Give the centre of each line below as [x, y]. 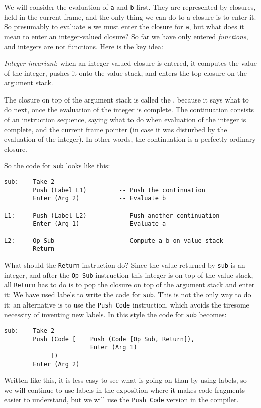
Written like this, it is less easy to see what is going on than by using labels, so [125, 380]
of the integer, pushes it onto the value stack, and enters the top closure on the [125, 73]
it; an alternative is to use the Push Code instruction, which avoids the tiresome [127, 304]
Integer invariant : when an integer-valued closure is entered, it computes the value [130, 63]
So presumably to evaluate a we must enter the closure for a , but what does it [124, 26]
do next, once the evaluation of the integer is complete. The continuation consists [129, 109]
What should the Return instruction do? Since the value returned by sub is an [125, 265]
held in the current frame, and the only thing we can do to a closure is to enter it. [130, 16]
